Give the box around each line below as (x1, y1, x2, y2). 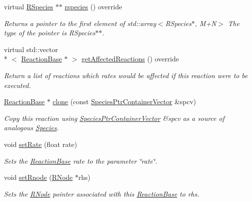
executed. (4, 80, 31, 90)
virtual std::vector (4, 44, 58, 54)
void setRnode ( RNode (4, 172, 73, 182)
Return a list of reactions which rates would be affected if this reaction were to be (4, 70, 248, 80)
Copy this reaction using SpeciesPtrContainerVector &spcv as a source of (4, 113, 224, 123)
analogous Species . (4, 122, 59, 133)
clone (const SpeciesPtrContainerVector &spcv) (52, 96, 196, 107)
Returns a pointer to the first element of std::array (4, 18, 156, 28)
